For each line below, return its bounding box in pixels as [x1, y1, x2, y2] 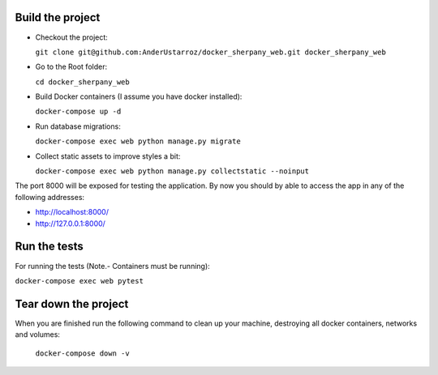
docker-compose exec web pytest [15, 276, 144, 285]
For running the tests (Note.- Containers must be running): [15, 261, 210, 271]
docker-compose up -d [35, 107, 122, 117]
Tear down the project [15, 296, 129, 311]
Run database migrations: [35, 121, 121, 131]
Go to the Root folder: [35, 62, 108, 72]
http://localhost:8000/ [35, 207, 109, 217]
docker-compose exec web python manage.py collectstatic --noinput [35, 167, 310, 176]
